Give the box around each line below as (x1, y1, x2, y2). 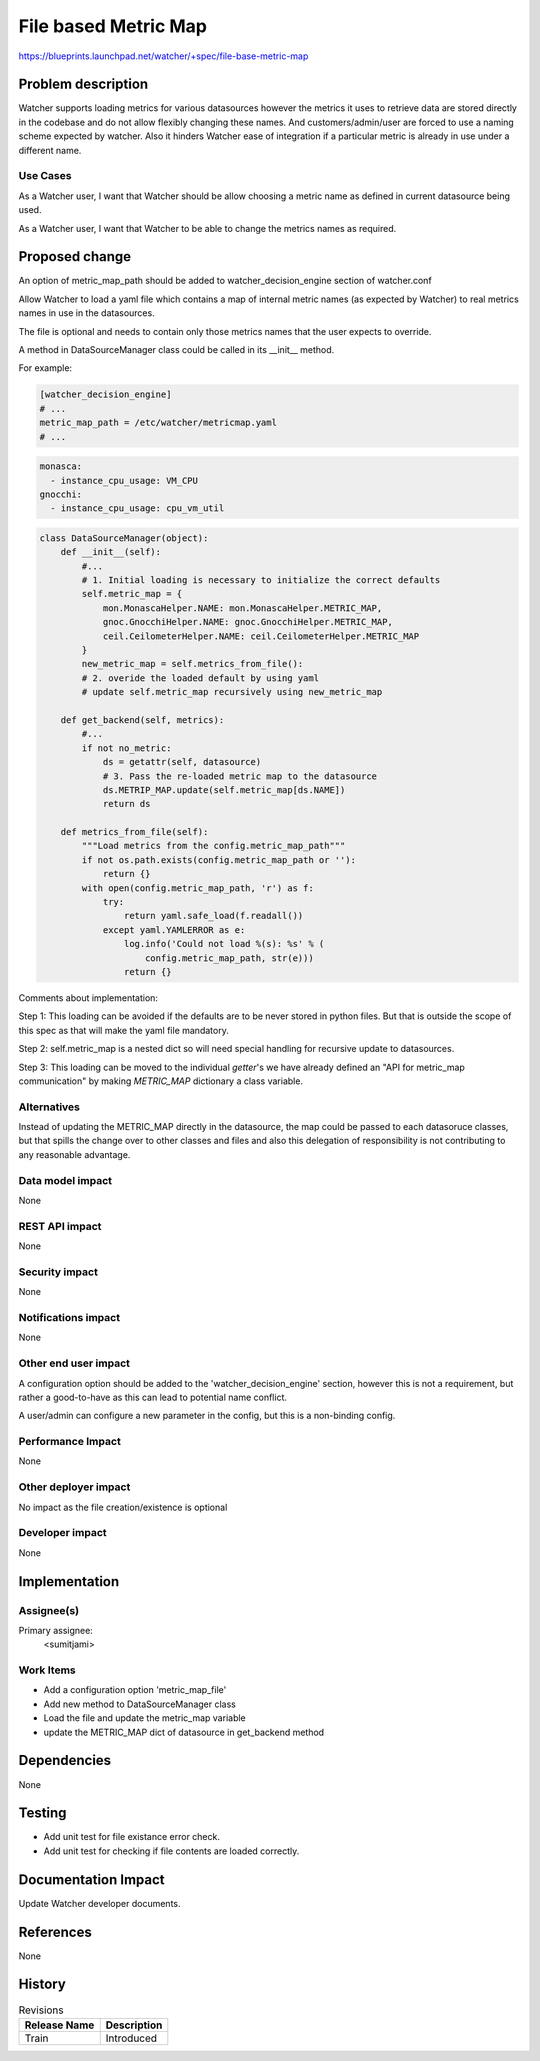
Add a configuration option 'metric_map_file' (43, 1684, 227, 1696)
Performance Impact (18, 1435, 122, 1449)
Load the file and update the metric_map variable (43, 1712, 247, 1724)
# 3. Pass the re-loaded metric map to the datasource (102, 770, 378, 782)
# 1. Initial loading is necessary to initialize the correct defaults (81, 575, 441, 586)
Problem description (18, 76, 149, 93)
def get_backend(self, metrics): (60, 714, 225, 725)
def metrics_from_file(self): (60, 826, 209, 838)
